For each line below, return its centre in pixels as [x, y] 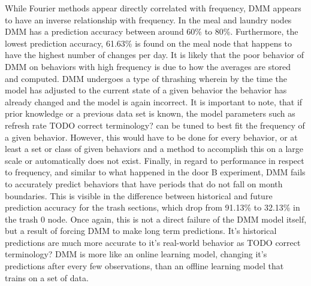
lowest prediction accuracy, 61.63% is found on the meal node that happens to [149, 43]
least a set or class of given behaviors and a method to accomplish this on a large [154, 149]
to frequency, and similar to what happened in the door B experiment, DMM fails [155, 172]
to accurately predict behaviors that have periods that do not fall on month [144, 183]
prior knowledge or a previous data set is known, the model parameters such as [150, 113]
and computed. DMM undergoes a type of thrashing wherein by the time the [146, 78]
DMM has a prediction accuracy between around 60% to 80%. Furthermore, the [152, 31]
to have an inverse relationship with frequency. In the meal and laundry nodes [148, 19]
